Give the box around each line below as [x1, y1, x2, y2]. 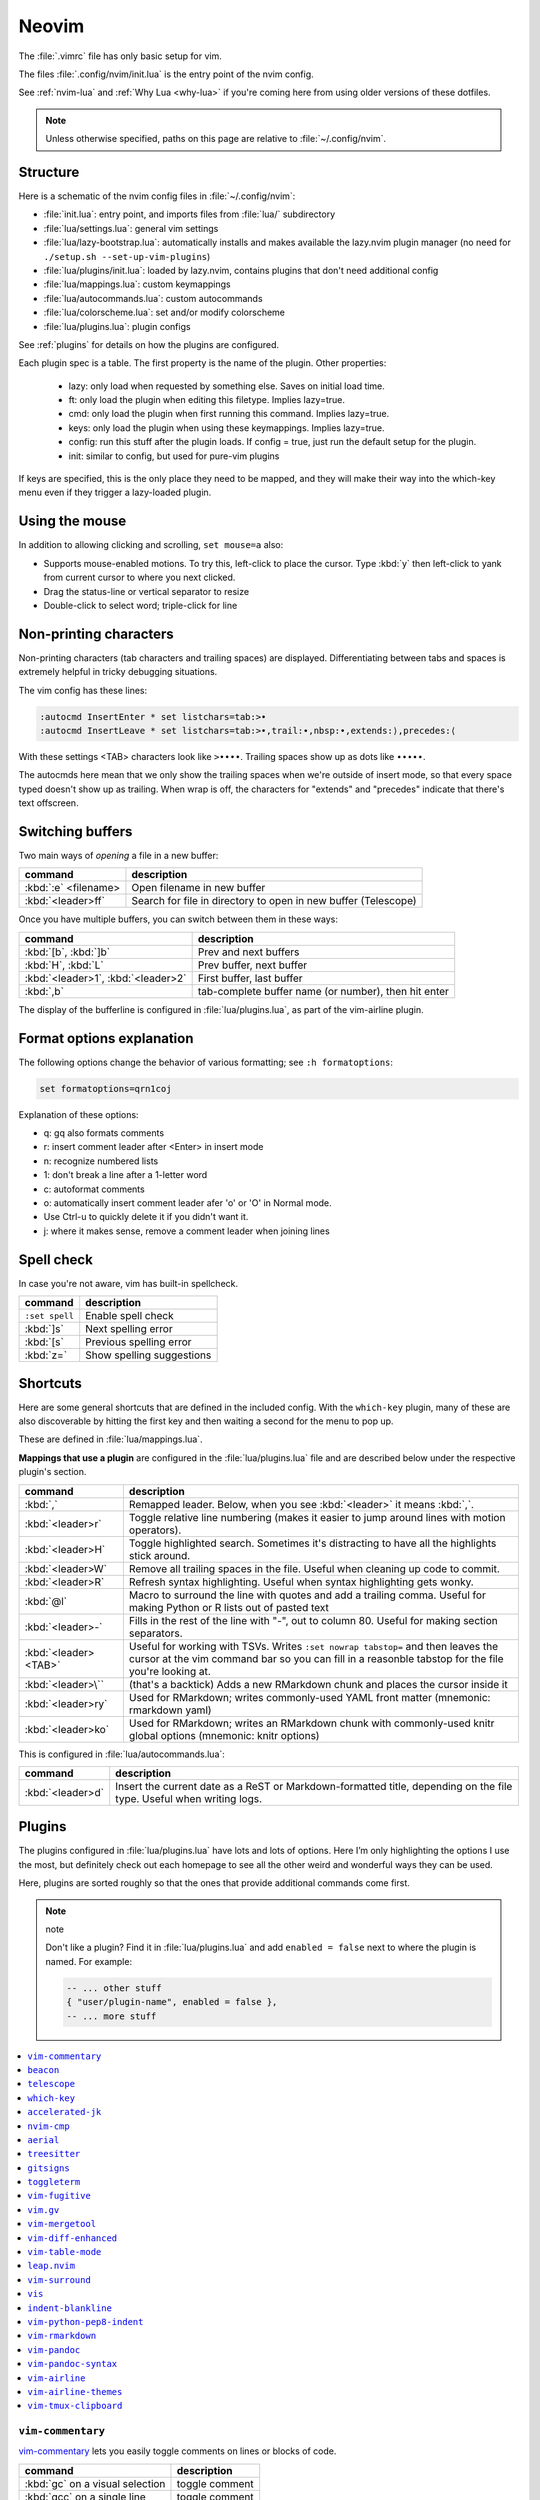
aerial [27, 2134, 60, 2145]
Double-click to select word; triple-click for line [43, 599, 238, 611]
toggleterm [27, 2176, 81, 2188]
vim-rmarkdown [27, 2330, 97, 2342]
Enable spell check [85, 1309, 174, 1323]
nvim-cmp [27, 2120, 70, 2132]
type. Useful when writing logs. [115, 1791, 262, 1805]
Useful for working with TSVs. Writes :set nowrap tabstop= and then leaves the [128, 1639, 499, 1653]
